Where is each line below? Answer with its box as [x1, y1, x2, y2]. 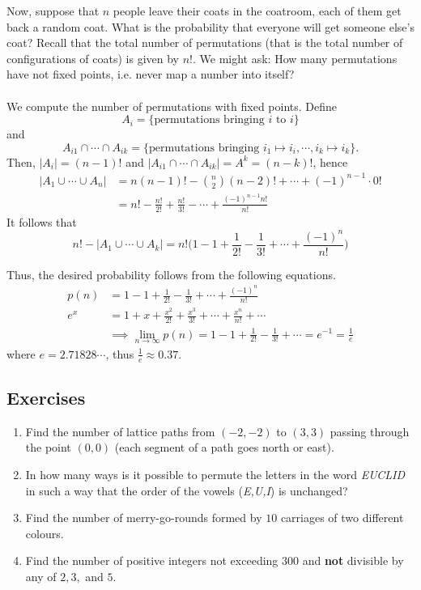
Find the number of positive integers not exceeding [25, 552, 279, 569]
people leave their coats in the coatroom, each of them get [113, 2, 402, 19]
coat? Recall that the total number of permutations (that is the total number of [6, 34, 403, 51]
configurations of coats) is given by [6, 49, 179, 66]
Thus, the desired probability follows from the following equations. [6, 265, 336, 282]
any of [25, 567, 57, 584]
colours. [25, 524, 64, 541]
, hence [313, 153, 348, 170]
